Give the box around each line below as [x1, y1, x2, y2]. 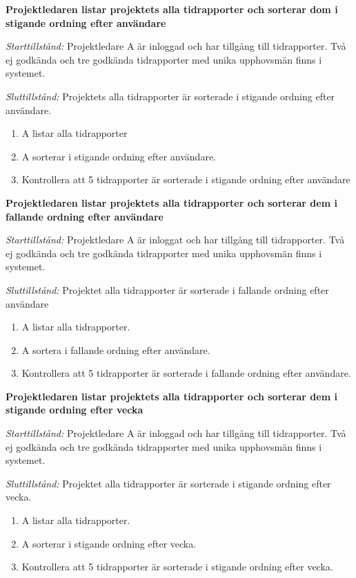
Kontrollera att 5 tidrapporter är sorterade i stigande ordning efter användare [21, 172, 350, 187]
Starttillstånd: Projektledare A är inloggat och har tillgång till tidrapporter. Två [6, 232, 345, 247]
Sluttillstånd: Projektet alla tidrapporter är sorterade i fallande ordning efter [6, 282, 329, 297]
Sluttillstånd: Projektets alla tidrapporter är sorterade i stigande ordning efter [6, 88, 335, 103]
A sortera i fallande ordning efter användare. [21, 342, 210, 357]
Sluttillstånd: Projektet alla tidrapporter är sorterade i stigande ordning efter [6, 476, 331, 490]
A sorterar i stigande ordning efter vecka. [21, 536, 197, 550]
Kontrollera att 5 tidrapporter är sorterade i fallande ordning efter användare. [21, 366, 351, 380]
